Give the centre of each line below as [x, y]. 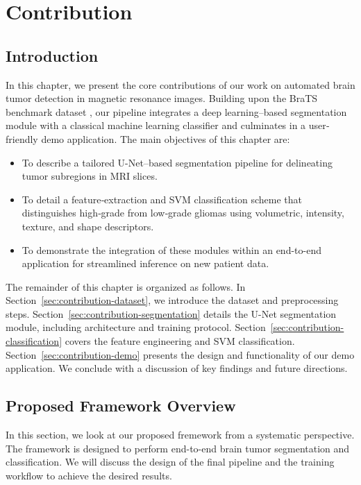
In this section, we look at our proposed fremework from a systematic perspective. [180, 435]
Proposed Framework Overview [121, 406]
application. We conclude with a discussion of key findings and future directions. [177, 368]
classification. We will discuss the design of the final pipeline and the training [170, 462]
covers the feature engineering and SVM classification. [180, 341]
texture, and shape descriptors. [88, 226]
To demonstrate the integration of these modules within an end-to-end [171, 249]
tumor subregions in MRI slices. [90, 176]
